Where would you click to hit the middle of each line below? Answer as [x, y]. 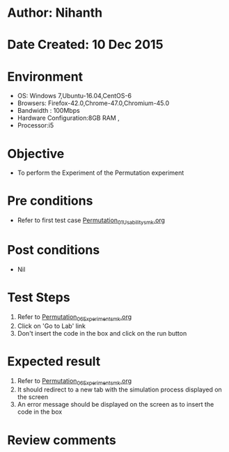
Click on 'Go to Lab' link [51, 326]
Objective [36, 154]
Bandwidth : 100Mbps [48, 111]
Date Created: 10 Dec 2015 [85, 45]
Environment [45, 76]
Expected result [54, 361]
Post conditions [54, 250]
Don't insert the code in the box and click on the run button [102, 333]
